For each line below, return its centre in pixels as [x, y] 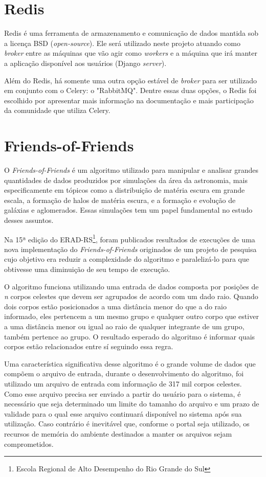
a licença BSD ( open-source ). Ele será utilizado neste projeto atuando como [122, 43]
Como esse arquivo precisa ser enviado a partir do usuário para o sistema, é [123, 393]
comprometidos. [29, 444]
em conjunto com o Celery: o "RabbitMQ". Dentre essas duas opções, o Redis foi [130, 90]
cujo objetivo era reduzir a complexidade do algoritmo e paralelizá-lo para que [127, 259]
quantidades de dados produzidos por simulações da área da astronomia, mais [126, 180]
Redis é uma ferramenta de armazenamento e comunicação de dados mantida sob [131, 33]
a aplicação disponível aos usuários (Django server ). [85, 63]
